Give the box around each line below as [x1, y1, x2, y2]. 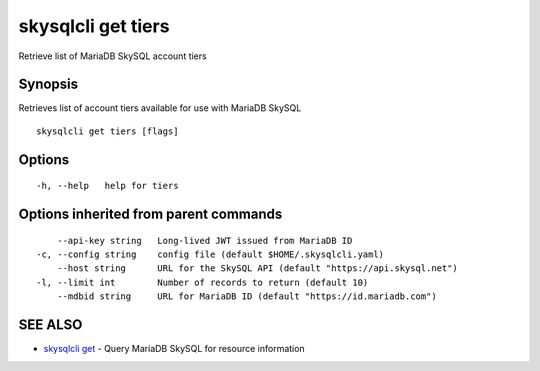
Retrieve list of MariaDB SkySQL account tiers [18, 50, 207, 62]
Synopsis [18, 76, 79, 93]
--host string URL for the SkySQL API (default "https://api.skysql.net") [56, 263, 459, 274]
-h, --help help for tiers [36, 180, 179, 192]
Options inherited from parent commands [18, 206, 283, 223]
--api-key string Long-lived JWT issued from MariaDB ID [56, 235, 353, 246]
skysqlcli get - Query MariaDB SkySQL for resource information [43, 343, 305, 355]
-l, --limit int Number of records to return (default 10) [36, 276, 369, 288]
